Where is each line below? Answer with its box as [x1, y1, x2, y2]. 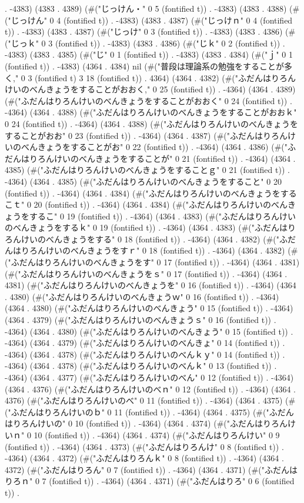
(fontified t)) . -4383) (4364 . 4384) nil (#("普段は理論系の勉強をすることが [5, 59, 285, 72]
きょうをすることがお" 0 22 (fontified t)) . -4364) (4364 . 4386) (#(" [37, 141, 288, 153]
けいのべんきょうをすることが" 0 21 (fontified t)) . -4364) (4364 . [54, 152, 296, 164]
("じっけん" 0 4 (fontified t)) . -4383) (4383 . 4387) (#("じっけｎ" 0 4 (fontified [5, 14, 293, 26]
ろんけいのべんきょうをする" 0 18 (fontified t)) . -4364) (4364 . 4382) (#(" [5, 232, 280, 245]
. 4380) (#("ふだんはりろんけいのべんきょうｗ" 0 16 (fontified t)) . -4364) [5, 290, 279, 302]
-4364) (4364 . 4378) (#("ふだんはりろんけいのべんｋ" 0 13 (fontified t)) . [5, 359, 277, 372]
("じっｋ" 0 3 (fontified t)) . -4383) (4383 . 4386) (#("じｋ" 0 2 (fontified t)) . [5, 36, 285, 49]
